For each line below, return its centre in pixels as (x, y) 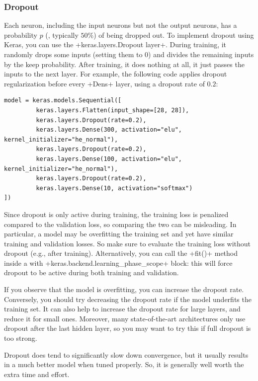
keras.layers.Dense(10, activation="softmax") (114, 188)
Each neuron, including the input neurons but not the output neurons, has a (121, 25)
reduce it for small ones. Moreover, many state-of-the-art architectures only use (125, 318)
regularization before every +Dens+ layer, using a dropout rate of (104, 83)
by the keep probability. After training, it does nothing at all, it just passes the (124, 64)
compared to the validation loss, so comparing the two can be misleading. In (120, 224)
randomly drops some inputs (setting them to (73, 54)
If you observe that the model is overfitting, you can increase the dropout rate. (124, 289)
